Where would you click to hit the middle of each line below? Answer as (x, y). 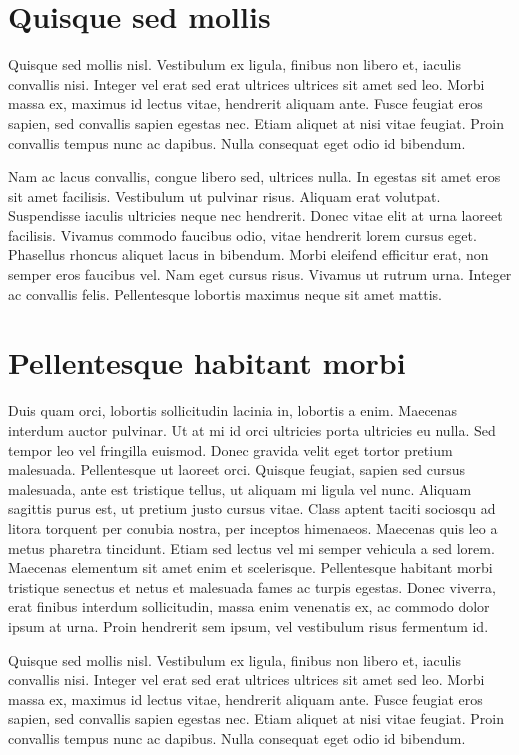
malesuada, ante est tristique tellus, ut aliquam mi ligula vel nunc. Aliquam (240, 488)
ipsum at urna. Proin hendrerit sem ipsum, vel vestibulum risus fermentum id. (248, 625)
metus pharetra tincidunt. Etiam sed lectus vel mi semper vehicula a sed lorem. (251, 547)
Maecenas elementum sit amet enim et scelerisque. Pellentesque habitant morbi (250, 567)
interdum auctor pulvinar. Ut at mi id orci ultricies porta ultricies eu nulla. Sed (252, 429)
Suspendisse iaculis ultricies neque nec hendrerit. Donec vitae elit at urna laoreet (255, 215)
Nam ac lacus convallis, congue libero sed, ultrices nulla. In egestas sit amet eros (254, 176)
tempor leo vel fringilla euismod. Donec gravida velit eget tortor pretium (230, 449)
